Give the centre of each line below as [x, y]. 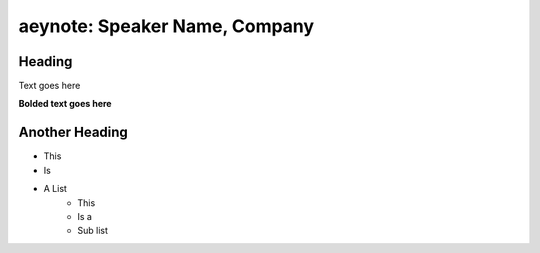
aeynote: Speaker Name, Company [166, 26]
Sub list [93, 231]
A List [55, 189]
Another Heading [73, 132]
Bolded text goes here [65, 104]
